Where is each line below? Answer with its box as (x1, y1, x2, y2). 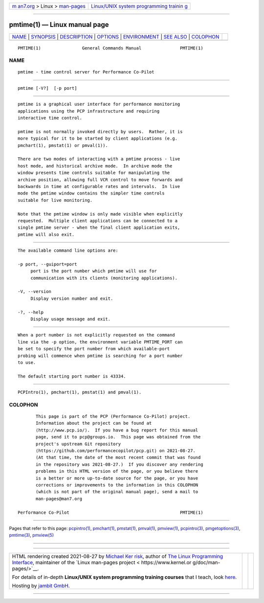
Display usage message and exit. (30, 316, 111, 322)
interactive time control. (18, 115, 83, 121)
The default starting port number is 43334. (18, 373, 127, 379)
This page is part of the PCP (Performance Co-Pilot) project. (36, 414, 191, 419)
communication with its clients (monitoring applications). (30, 275, 178, 281)
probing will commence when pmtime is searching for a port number (18, 353, 183, 359)
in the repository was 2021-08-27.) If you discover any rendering (36, 461, 203, 467)
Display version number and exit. (30, 295, 113, 301)
